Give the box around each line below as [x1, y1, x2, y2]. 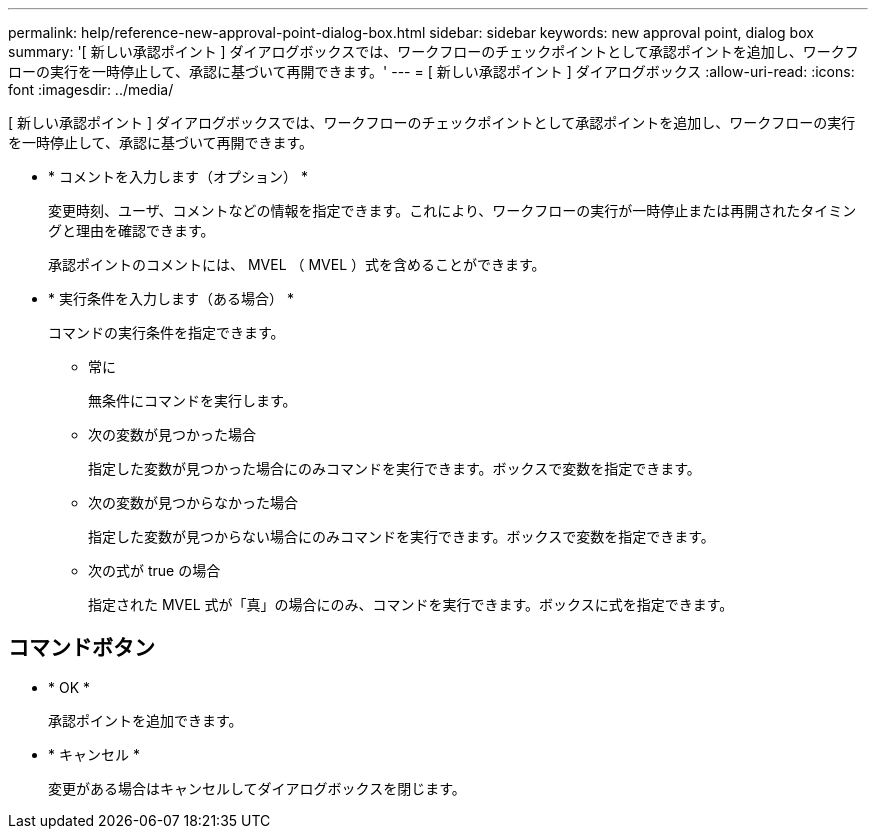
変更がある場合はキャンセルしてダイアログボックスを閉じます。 [48, 779, 466, 797]
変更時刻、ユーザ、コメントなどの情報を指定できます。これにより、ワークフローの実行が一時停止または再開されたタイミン [48, 202, 857, 219]
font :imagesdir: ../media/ [8, 81, 174, 98]
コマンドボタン [8, 635, 155, 661]
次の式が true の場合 [88, 562, 221, 579]
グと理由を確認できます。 [48, 222, 215, 239]
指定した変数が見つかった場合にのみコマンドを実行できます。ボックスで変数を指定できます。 [88, 460, 701, 477]
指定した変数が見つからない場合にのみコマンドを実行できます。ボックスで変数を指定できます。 [88, 528, 715, 545]
